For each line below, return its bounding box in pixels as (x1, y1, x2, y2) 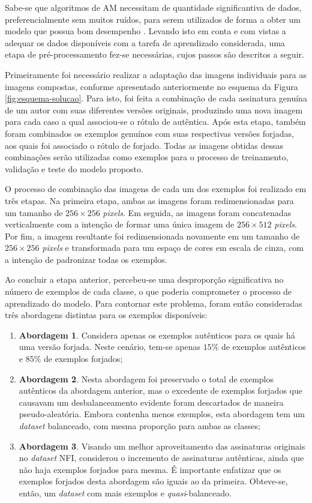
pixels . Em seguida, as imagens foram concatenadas (103, 206, 292, 218)
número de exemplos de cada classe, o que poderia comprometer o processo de (5, 285, 292, 298)
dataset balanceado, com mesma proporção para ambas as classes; (19, 420, 260, 432)
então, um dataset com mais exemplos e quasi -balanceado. (19, 486, 232, 499)
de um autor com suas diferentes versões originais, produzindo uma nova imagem (5, 103, 303, 116)
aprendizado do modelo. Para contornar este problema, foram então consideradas (5, 297, 302, 309)
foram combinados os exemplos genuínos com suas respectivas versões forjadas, (5, 127, 294, 139)
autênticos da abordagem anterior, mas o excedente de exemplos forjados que (19, 384, 302, 397)
